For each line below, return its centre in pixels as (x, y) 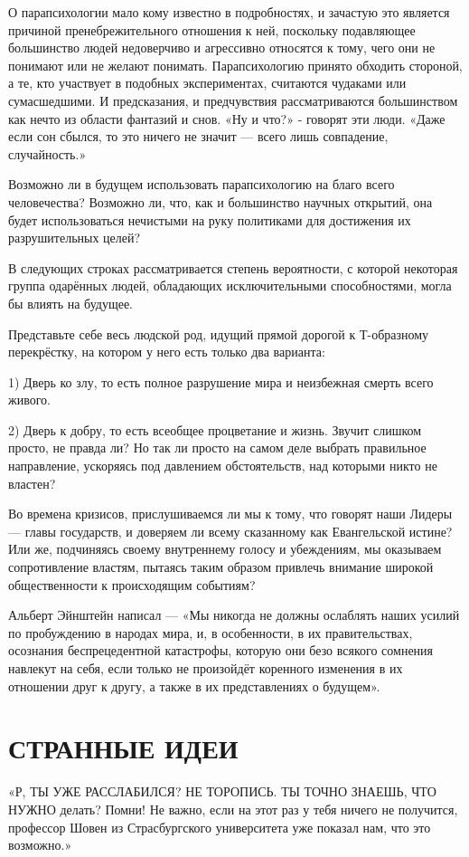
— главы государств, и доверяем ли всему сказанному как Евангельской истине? (230, 531)
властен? (32, 483)
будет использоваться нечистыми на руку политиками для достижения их (210, 219)
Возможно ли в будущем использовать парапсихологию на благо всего (202, 184)
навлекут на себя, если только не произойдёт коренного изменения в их (206, 668)
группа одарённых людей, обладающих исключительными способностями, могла (230, 286)
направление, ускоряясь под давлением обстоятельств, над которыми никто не (223, 466)
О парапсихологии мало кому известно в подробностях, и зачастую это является (229, 12)
